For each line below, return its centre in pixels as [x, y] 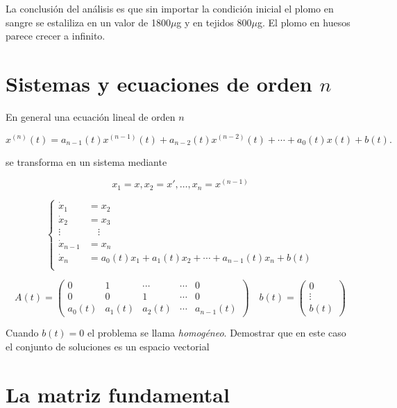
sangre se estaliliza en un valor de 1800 [88, 22]
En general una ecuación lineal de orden [91, 116]
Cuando [22, 333]
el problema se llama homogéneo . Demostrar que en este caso [217, 333]
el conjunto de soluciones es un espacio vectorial [108, 347]
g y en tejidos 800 [214, 22]
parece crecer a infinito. [56, 36]
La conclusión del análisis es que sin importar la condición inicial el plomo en [170, 8]
